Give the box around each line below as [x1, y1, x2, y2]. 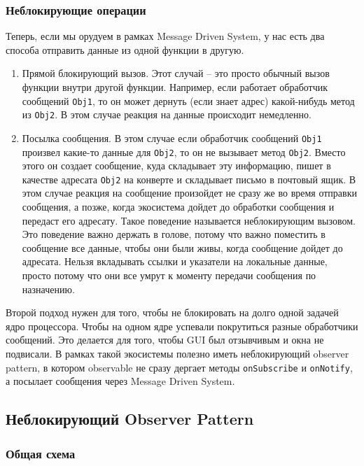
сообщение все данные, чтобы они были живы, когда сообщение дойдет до [22, 240, 343, 255]
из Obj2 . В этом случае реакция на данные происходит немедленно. [22, 107, 311, 122]
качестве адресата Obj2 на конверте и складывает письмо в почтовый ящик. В [22, 171, 356, 186]
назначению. [22, 281, 75, 296]
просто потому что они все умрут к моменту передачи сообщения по [22, 268, 316, 283]
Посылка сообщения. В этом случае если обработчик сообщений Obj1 [22, 130, 322, 145]
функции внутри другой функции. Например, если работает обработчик [22, 80, 328, 94]
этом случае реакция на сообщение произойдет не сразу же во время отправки [22, 185, 357, 200]
